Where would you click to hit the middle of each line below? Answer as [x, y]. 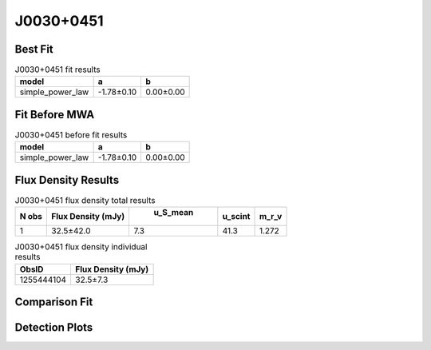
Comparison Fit [54, 302]
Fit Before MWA [55, 115]
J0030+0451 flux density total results [85, 201]
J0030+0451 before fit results [71, 135]
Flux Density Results [67, 180]
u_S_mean [174, 213]
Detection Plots [54, 328]
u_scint [236, 217]
